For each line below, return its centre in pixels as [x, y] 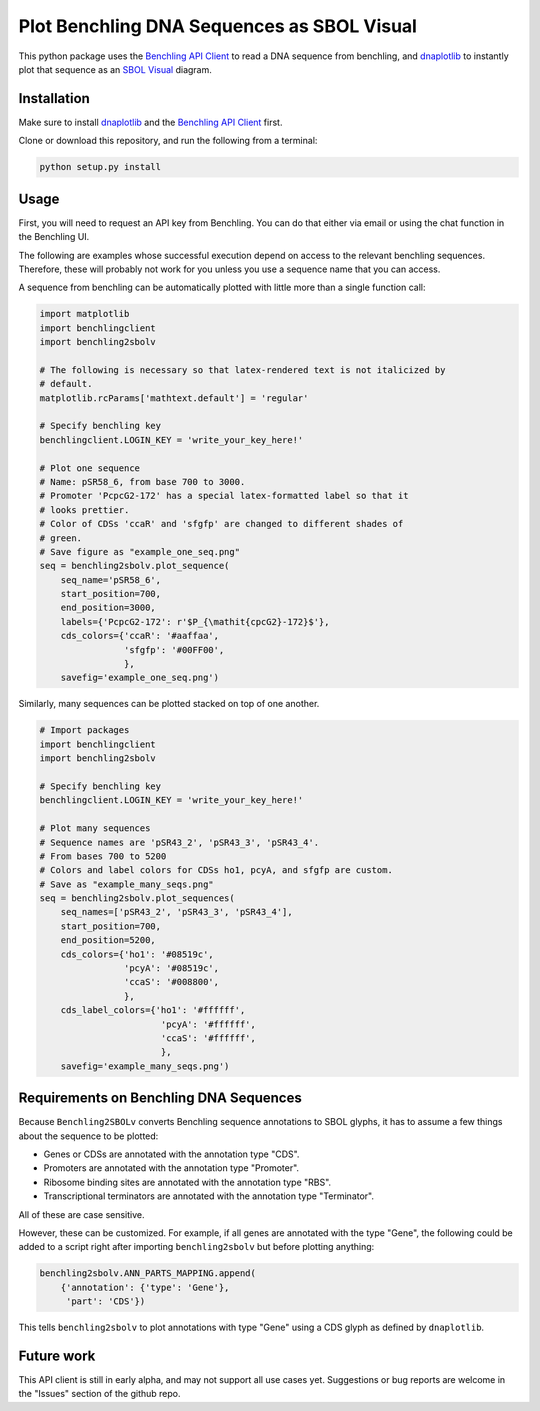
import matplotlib [84, 314]
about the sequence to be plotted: [88, 1136]
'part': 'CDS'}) [105, 1301]
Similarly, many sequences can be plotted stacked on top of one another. [169, 704]
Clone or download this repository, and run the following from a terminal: [168, 141]
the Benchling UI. [54, 237]
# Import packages [84, 730]
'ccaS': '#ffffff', [208, 1038]
